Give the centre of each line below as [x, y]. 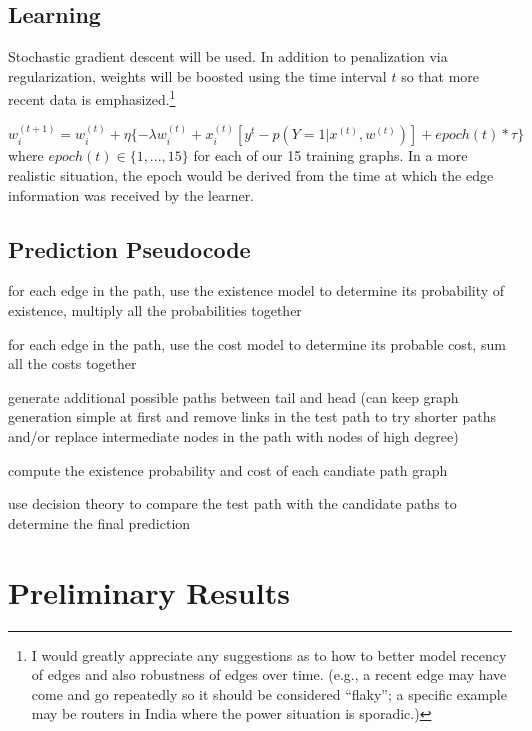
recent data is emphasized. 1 [92, 98]
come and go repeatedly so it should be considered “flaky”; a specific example [269, 693]
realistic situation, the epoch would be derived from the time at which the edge [251, 175]
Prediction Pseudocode [129, 248]
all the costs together [72, 363]
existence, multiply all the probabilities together [155, 310]
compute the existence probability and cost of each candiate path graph [228, 469]
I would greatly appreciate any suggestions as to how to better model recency [269, 654]
